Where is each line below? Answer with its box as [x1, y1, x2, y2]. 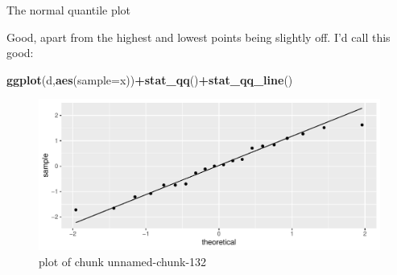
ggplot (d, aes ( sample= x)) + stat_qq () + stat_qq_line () [6, 71, 293, 88]
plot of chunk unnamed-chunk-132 [39, 252, 207, 269]
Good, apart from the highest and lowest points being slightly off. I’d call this [6, 28, 391, 45]
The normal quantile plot [6, 2, 131, 18]
